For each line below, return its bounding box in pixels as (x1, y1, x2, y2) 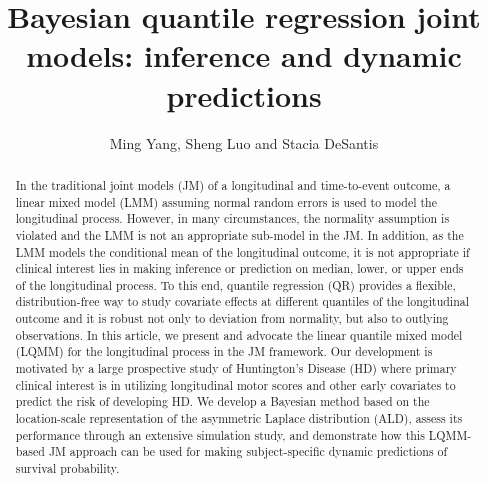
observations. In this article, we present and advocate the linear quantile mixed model (15, 326, 463, 343)
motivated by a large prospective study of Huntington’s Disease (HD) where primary (15, 360, 457, 377)
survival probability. (15, 460, 120, 477)
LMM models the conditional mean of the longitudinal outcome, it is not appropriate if (15, 243, 470, 260)
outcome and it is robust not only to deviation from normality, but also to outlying (15, 310, 449, 327)
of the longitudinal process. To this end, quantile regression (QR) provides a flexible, (15, 276, 456, 293)
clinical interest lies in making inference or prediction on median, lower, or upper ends (15, 260, 464, 277)
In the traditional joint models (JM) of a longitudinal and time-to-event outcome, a (15, 176, 451, 193)
